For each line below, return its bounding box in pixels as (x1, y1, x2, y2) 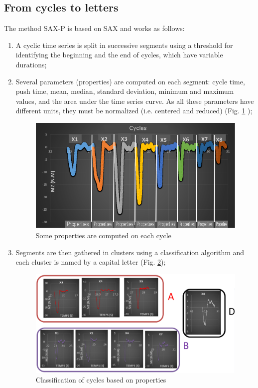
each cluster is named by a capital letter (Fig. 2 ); (15, 257, 166, 267)
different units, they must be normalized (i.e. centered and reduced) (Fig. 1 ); (15, 105, 253, 116)
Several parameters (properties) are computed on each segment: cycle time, (15, 76, 245, 86)
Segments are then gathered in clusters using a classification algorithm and (15, 247, 245, 257)
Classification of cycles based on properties (35, 375, 166, 385)
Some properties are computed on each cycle (35, 230, 171, 240)
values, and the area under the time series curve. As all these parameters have (15, 95, 254, 106)
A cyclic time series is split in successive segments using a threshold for (15, 39, 233, 50)
